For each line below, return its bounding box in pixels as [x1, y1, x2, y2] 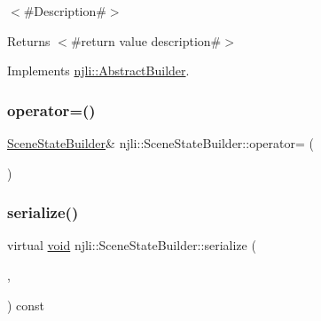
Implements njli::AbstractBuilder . [7, 61, 190, 80]
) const [7, 295, 45, 314]
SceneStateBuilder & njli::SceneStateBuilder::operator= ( [7, 134, 314, 152]
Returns [7, 31, 51, 50]
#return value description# [70, 31, 222, 50]
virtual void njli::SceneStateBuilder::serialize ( [7, 236, 256, 254]
